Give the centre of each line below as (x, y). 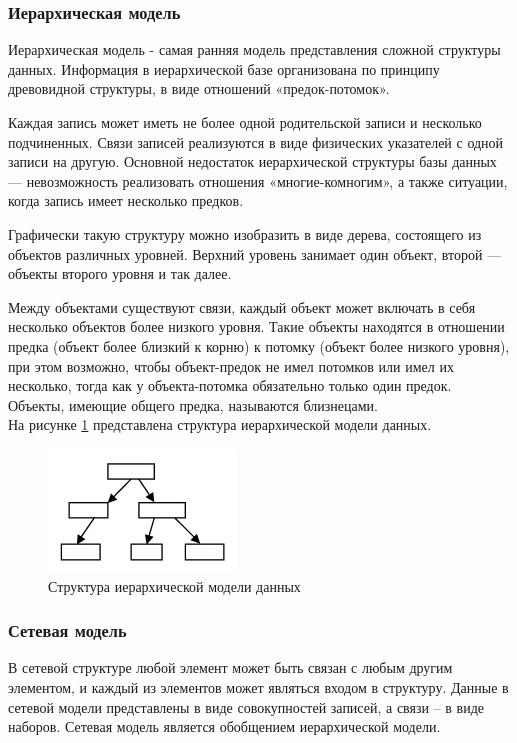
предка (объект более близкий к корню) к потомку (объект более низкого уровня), (259, 345)
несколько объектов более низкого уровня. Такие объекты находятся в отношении (256, 326)
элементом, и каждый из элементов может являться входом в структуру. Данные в (258, 686)
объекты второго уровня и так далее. (120, 273)
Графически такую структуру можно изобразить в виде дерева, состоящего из (245, 233)
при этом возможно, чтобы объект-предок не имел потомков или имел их (231, 365)
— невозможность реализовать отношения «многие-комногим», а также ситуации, (258, 180)
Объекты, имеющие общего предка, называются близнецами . (193, 404)
